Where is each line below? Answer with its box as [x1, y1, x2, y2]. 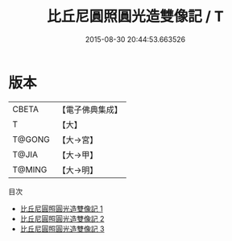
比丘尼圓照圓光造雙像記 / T [47, 7, 224, 26]
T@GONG [12, 134, 50, 145]
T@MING [12, 164, 48, 175]
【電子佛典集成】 [57, 104, 122, 115]
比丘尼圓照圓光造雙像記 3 [19, 223, 105, 234]
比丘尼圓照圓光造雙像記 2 [19, 214, 105, 223]
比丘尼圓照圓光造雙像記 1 [19, 203, 103, 214]
